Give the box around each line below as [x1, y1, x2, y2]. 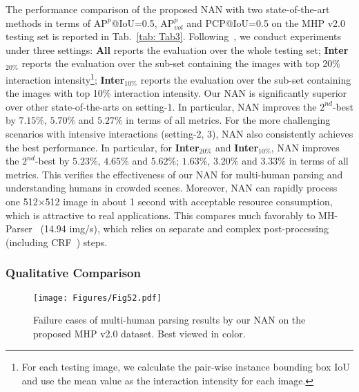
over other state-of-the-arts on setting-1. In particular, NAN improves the [6, 99, 317, 113]
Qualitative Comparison [6, 264, 141, 281]
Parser [6, 221, 32, 236]
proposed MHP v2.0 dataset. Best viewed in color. [33, 326, 246, 340]
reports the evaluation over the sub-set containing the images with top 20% [21, 56, 341, 71]
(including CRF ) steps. [6, 234, 108, 249]
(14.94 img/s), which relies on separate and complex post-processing [40, 221, 329, 236]
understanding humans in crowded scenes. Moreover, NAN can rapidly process [6, 180, 338, 195]
